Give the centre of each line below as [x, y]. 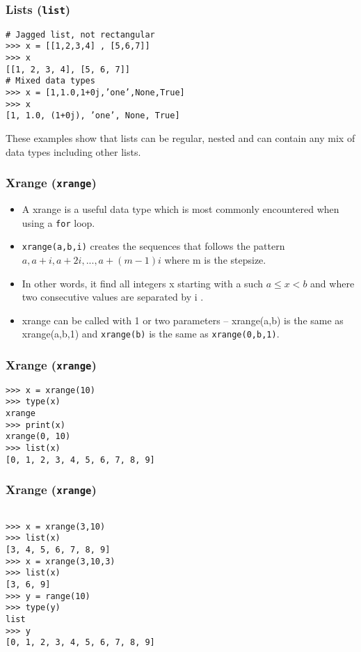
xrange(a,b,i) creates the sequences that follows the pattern [153, 246]
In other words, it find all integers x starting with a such [142, 283]
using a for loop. [58, 222]
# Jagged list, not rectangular [80, 34]
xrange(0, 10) [38, 437]
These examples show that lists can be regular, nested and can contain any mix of [180, 138]
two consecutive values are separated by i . [113, 297]
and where [332, 283]
